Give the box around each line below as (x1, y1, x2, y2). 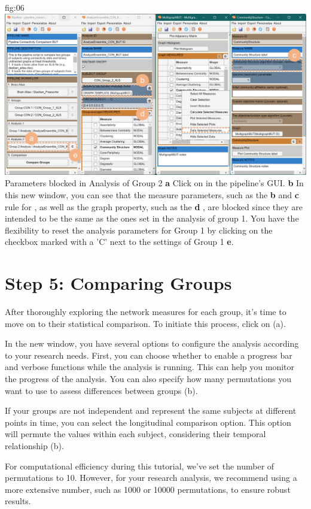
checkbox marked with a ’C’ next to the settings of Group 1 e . (5, 235, 234, 248)
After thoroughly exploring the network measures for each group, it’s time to (5, 305, 286, 318)
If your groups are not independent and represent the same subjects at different (5, 404, 297, 417)
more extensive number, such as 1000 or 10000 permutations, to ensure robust (5, 483, 291, 495)
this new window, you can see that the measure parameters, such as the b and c (5, 189, 299, 201)
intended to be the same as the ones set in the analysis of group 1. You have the (5, 212, 299, 225)
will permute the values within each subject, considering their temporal (5, 428, 266, 440)
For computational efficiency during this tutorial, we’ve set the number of (5, 459, 275, 472)
